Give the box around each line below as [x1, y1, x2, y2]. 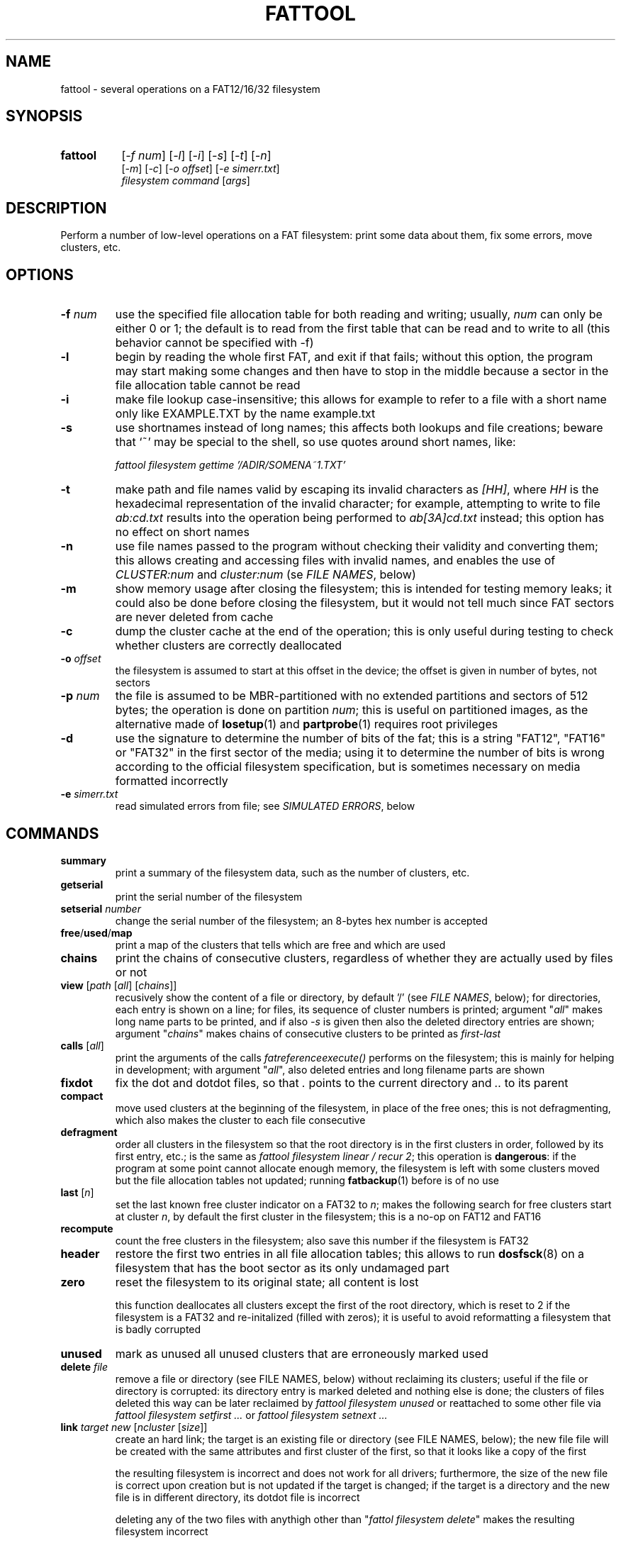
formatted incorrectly [115, 774, 228, 789]
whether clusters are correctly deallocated [115, 638, 342, 653]
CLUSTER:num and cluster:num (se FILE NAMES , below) [115, 567, 416, 582]
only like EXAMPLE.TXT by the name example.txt [115, 406, 376, 421]
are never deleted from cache [115, 610, 274, 625]
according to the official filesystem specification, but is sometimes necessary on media [115, 759, 581, 774]
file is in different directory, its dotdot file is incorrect [115, 1491, 360, 1503]
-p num [60, 689, 100, 703]
